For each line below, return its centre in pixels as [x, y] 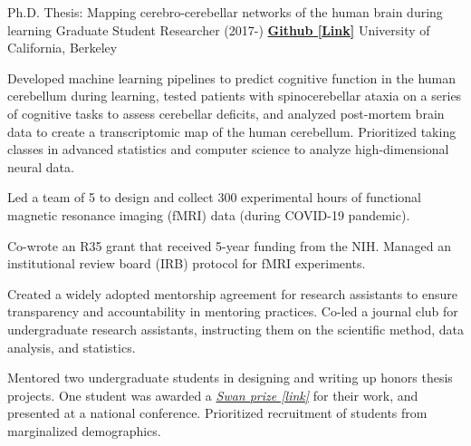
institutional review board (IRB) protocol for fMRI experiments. [187, 263]
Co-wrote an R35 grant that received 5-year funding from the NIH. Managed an [229, 245]
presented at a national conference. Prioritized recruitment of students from [217, 413]
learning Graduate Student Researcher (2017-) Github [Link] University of [219, 29]
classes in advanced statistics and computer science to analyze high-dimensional [228, 149]
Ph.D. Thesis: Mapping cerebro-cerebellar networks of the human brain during [225, 12]
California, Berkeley [62, 48]
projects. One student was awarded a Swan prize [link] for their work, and [213, 395]
